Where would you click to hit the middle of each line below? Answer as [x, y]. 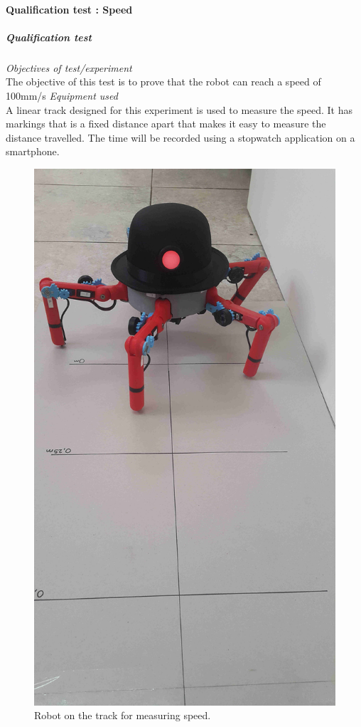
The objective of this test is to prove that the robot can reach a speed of [163, 82]
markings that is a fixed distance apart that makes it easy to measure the [166, 124]
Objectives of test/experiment [69, 67]
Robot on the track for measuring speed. [123, 715]
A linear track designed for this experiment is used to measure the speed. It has [179, 109]
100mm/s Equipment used [62, 95]
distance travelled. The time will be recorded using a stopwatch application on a [180, 137]
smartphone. [33, 151]
